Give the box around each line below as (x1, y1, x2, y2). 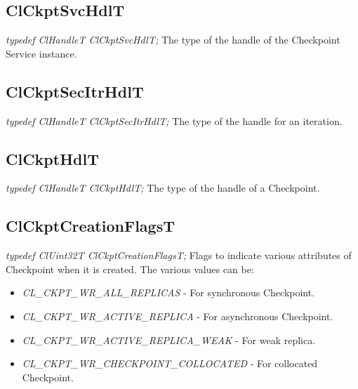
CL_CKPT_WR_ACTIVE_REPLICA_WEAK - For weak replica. (22, 332, 316, 347)
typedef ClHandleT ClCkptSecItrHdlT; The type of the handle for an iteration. (6, 113, 343, 128)
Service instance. (6, 46, 77, 60)
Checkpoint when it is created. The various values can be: (6, 261, 254, 276)
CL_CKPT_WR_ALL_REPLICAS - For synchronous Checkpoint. (22, 285, 315, 300)
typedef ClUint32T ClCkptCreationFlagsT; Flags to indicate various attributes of (6, 248, 352, 263)
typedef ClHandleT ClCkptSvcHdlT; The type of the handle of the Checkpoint (6, 32, 340, 47)
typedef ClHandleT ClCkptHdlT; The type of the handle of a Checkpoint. (6, 180, 320, 195)
